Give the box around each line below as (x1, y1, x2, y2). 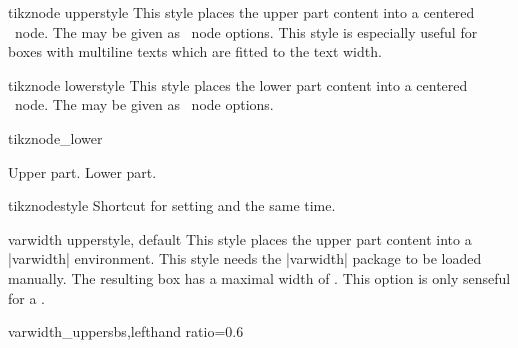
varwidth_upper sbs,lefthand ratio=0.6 (8, 321, 244, 342)
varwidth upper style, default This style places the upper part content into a (8, 228, 472, 249)
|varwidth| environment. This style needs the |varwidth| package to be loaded (8, 248, 482, 269)
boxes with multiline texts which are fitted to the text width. (8, 41, 382, 62)
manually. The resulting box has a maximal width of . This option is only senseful (8, 267, 511, 288)
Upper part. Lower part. (8, 161, 157, 182)
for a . (8, 287, 45, 308)
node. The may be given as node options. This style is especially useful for (14, 21, 478, 42)
